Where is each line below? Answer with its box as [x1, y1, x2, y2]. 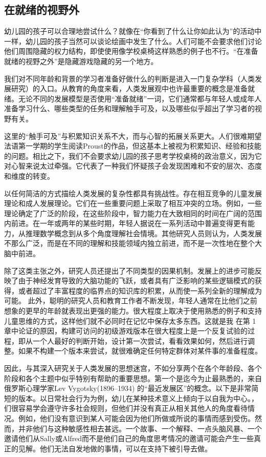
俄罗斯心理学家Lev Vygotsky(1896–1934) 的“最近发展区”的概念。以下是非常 [4, 383, 252, 393]
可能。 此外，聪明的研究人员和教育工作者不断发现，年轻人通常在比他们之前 [4, 295, 257, 306]
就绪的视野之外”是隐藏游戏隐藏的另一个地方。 [4, 55, 158, 66]
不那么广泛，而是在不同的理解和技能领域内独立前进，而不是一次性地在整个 [4, 238, 255, 248]
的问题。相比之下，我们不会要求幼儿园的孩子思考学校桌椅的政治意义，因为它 [4, 150, 262, 161]
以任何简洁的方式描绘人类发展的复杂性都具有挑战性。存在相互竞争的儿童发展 [4, 188, 262, 198]
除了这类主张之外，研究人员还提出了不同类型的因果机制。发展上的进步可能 [4, 265, 255, 276]
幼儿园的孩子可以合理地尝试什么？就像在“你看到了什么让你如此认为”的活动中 [4, 26, 262, 36]
